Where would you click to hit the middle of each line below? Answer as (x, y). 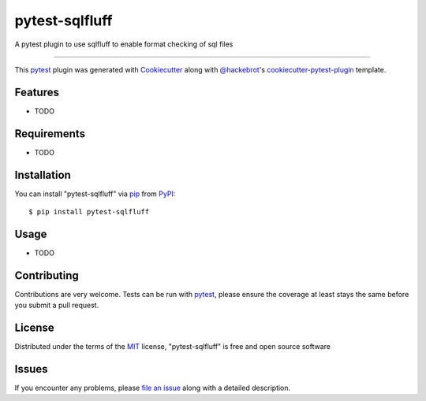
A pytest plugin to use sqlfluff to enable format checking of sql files (124, 44)
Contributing (47, 275)
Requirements (50, 134)
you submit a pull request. (57, 305)
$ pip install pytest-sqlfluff (89, 212)
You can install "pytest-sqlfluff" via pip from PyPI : (95, 194)
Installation (43, 175)
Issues (31, 369)
